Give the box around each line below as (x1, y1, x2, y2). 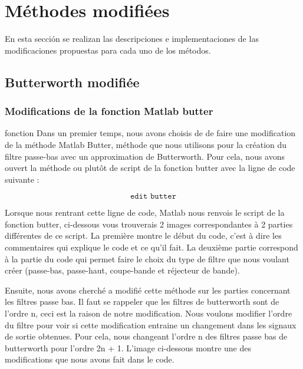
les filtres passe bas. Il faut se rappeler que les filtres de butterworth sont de (5, 295, 279, 308)
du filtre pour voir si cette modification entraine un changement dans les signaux (5, 318, 297, 331)
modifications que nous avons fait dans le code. (5, 353, 174, 365)
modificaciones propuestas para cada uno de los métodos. (5, 44, 211, 56)
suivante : (5, 173, 39, 185)
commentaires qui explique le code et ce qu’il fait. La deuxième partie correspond (5, 241, 298, 253)
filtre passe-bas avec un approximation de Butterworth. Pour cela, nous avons (5, 150, 285, 162)
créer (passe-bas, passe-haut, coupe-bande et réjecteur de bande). (5, 264, 240, 276)
